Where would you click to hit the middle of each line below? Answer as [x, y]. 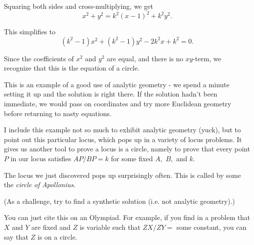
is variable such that [110, 227]
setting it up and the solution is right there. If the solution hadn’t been [111, 94]
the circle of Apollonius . [40, 184]
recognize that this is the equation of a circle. [72, 68]
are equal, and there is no [145, 58]
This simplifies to [30, 32]
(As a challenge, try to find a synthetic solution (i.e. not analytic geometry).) [120, 201]
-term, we [207, 58]
